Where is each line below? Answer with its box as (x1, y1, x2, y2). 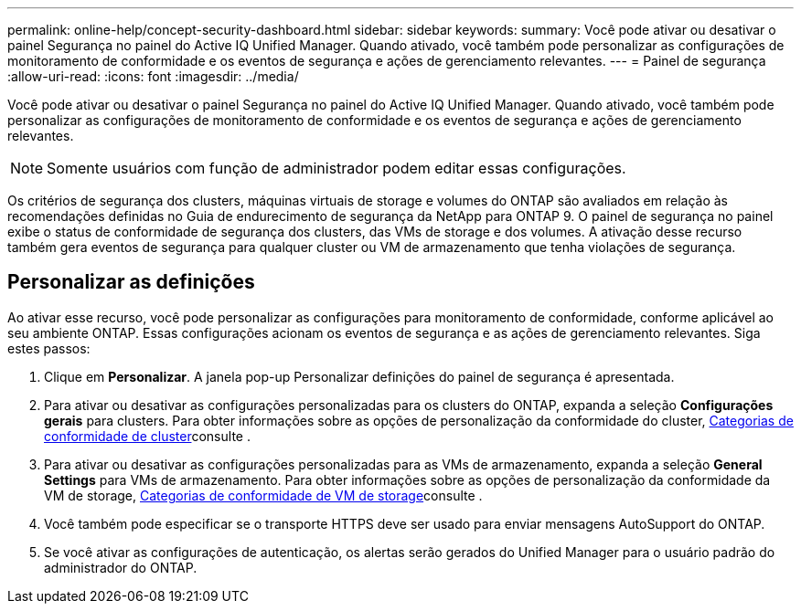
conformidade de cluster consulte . (44, 427, 251, 444)
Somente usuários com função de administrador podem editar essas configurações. (47, 159, 626, 177)
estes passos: (7, 340, 91, 356)
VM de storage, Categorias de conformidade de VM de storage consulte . (44, 487, 483, 503)
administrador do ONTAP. (44, 559, 198, 575)
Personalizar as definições (7, 270, 255, 294)
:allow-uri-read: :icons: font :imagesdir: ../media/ (7, 68, 299, 84)
